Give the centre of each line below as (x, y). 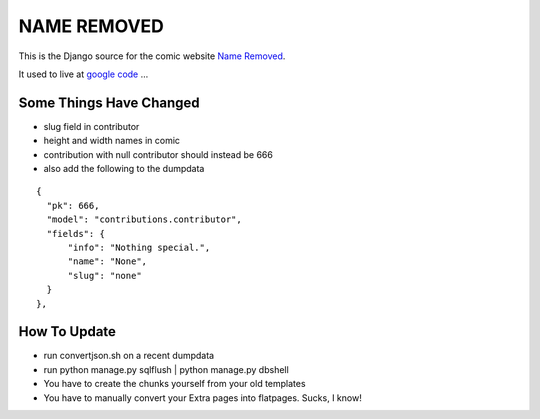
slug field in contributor (91, 126)
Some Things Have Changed (109, 102)
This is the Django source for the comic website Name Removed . (152, 56)
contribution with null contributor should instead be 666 (158, 154)
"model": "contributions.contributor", (144, 219)
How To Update (67, 331)
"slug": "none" (104, 275)
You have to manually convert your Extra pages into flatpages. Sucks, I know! (202, 397)
